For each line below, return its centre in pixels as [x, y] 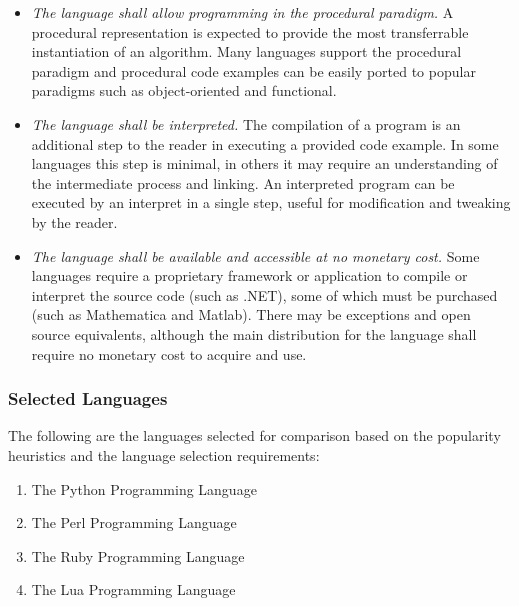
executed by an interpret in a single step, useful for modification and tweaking [271, 202]
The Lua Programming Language [133, 589]
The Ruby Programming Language [138, 555]
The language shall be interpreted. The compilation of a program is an [246, 123]
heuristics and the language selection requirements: [164, 454]
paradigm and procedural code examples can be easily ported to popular [253, 70]
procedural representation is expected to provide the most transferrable [250, 31]
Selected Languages [88, 398]
